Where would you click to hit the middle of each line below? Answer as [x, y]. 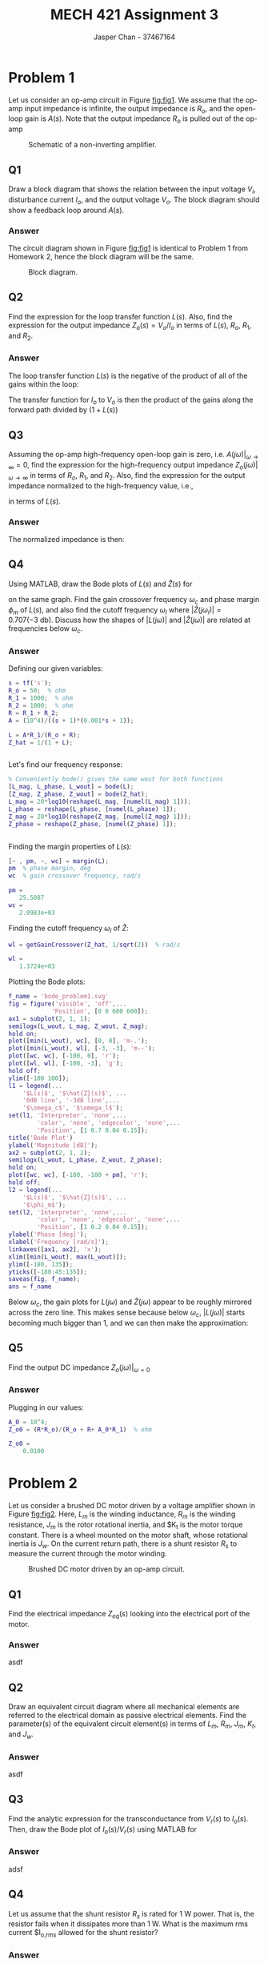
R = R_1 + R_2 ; [34, 713]
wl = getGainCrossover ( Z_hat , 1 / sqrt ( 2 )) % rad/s [94, 945]
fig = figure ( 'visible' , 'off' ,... [68, 1004]
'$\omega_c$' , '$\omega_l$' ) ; [73, 1108]
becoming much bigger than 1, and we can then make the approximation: [128, 1323]
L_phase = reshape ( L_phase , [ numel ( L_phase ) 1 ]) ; [93, 809]
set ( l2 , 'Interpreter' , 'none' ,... [68, 1212]
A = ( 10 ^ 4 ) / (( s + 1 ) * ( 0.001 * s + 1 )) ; [71, 721]
